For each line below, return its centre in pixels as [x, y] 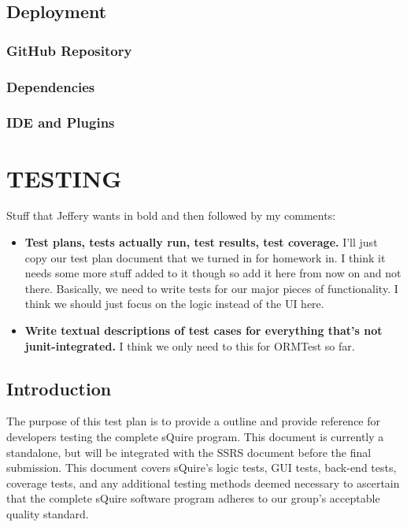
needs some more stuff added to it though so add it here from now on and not [213, 273]
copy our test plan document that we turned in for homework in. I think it [205, 257]
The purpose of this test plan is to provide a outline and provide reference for [194, 421]
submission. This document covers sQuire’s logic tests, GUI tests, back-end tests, [202, 468]
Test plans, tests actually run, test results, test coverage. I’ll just [201, 242]
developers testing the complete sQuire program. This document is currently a [195, 436]
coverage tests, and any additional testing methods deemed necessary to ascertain [203, 482]
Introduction [59, 388]
